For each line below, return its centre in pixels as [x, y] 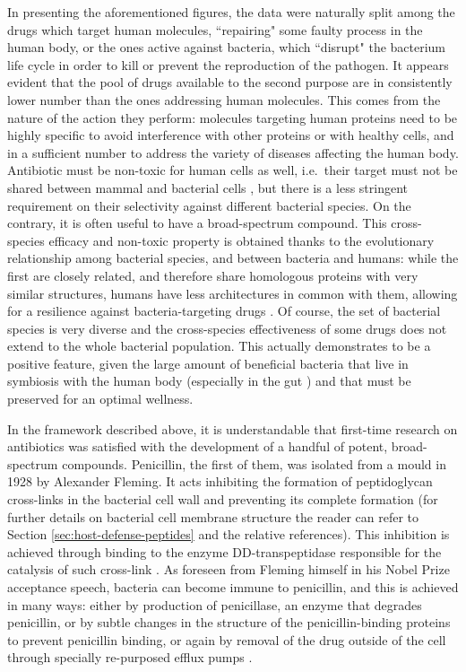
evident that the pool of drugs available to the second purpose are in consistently [230, 82]
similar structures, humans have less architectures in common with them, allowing [233, 293]
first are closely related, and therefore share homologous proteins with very [213, 275]
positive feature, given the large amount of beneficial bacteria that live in [208, 363]
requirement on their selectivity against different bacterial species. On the [209, 205]
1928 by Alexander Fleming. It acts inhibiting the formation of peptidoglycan [220, 481]
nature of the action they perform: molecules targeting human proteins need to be [233, 117]
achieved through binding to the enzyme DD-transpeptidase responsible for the [224, 551]
